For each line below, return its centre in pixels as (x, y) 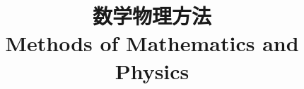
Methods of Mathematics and (152, 43)
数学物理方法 (152, 16)
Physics (152, 70)
